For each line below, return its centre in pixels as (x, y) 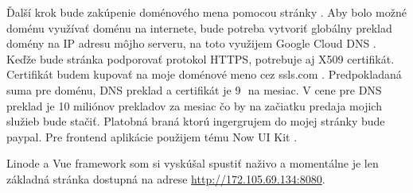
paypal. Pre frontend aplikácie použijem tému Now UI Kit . (152, 136)
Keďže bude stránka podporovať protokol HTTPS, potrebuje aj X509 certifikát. (201, 58)
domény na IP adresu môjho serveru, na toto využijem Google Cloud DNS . (191, 43)
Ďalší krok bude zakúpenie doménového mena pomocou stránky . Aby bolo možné (206, 12)
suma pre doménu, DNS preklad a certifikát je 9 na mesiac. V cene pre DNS (194, 89)
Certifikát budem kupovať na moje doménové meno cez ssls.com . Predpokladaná (204, 74)
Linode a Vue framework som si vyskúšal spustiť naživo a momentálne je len (193, 163)
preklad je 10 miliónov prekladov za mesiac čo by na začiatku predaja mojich (194, 105)
